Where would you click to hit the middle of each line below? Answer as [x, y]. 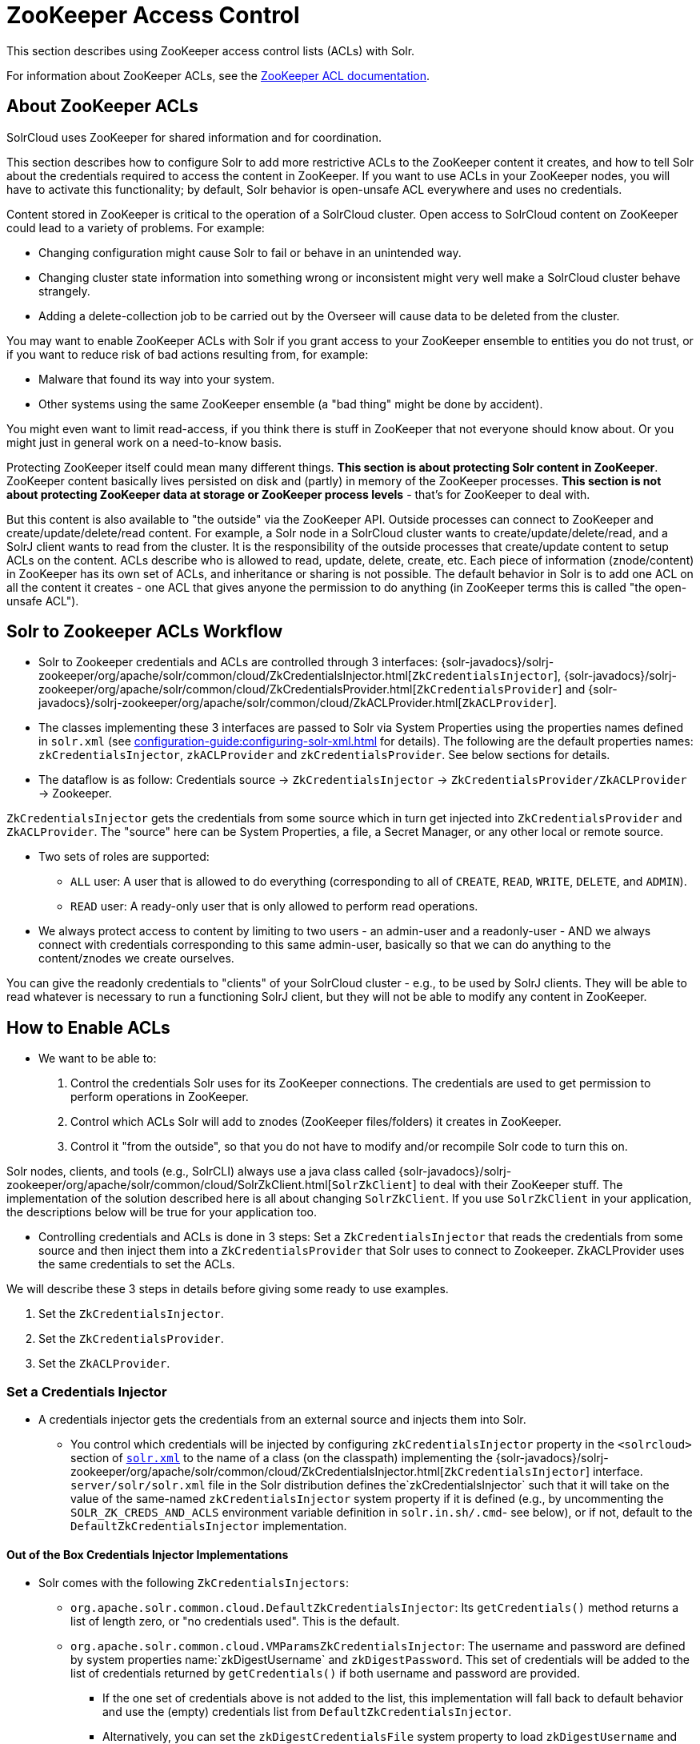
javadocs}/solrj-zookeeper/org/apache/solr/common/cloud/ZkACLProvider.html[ [250, 703]
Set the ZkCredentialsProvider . [131, 1339]
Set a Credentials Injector [87, 1391]
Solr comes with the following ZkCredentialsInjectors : [194, 1583]
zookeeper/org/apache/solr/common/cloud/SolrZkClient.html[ [169, 1185]
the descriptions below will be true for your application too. [162, 1212]
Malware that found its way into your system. [157, 379]
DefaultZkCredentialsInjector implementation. [209, 1526]
